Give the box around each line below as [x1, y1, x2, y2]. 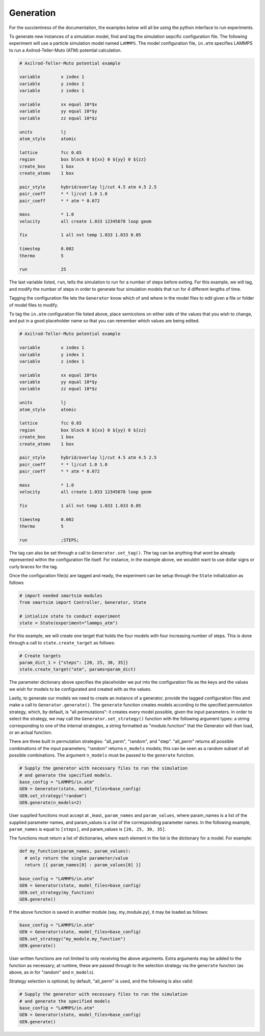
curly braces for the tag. [9, 563, 58, 569]
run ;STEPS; [19, 537, 79, 543]
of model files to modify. [9, 302, 58, 308]
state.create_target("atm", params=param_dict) [19, 667, 136, 672]
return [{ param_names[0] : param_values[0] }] [25, 862, 141, 868]
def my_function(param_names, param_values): [19, 848, 131, 854]
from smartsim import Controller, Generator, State [19, 599, 147, 605]
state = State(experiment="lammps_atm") [19, 620, 118, 626]
